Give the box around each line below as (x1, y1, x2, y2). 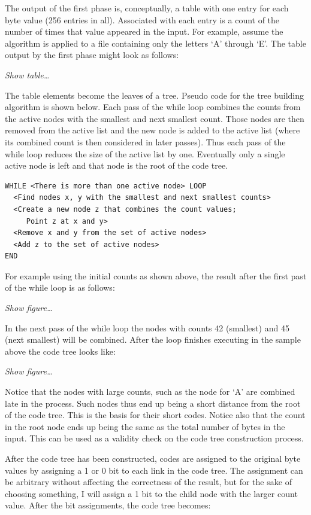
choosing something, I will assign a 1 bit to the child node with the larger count (5, 487, 298, 499)
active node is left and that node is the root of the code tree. (5, 159, 228, 172)
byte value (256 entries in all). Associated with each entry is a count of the (5, 13, 280, 26)
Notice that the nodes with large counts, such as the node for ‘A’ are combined (5, 385, 295, 398)
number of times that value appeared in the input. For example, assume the (5, 25, 283, 38)
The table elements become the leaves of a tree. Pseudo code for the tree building (5, 89, 304, 101)
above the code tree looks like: (5, 345, 116, 357)
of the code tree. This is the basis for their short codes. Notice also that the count (5, 409, 306, 421)
